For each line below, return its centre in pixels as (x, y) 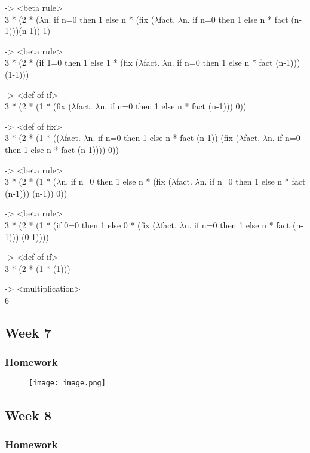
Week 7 (28, 332)
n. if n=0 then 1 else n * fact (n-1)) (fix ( (164, 138)
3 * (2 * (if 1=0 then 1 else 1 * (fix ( (72, 62)
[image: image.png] (67, 383)
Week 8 (28, 414)
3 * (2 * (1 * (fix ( (38, 106)
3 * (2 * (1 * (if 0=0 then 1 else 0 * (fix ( (80, 224)
